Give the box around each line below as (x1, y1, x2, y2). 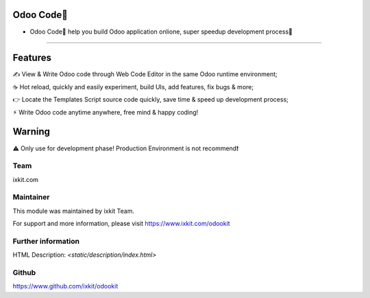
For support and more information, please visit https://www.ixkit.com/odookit (12, 220, 230, 228)
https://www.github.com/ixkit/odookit (12, 282, 119, 290)
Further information (12, 236, 80, 246)
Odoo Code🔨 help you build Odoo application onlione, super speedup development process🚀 (29, 27, 293, 36)
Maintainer (12, 192, 50, 202)
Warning (12, 126, 51, 137)
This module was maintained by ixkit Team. (12, 207, 135, 215)
